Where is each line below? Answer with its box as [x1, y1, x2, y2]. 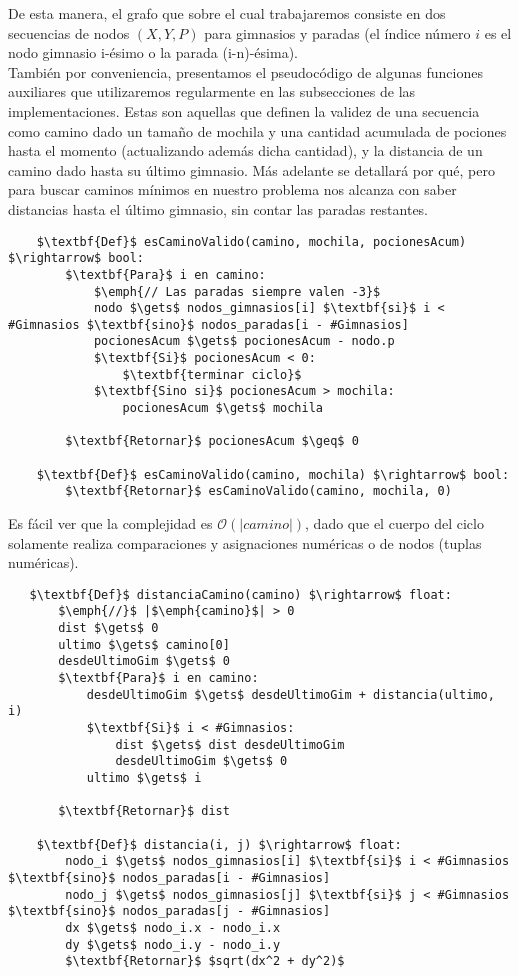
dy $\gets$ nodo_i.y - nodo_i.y [65, 937, 281, 952]
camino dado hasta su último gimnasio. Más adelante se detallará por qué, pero [8, 159, 496, 180]
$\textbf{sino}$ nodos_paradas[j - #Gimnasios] [8, 904, 331, 919]
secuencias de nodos [8, 22, 130, 43]
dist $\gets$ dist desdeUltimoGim [115, 737, 345, 752]
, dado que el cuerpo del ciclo [305, 513, 484, 534]
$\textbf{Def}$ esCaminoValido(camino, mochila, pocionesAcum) [36, 234, 467, 249]
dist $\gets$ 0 [58, 621, 159, 636]
